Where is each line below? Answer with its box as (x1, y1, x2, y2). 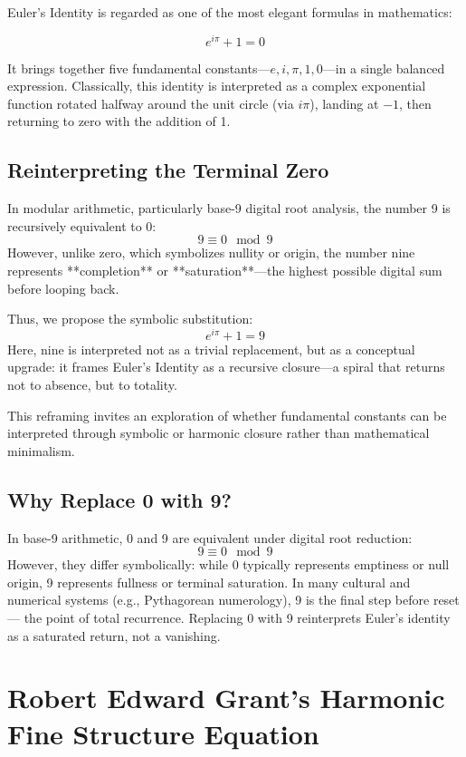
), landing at (309, 93, 379, 112)
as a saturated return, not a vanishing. (7, 626, 221, 645)
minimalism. (7, 441, 75, 460)
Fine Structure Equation (7, 714, 319, 752)
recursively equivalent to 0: (7, 216, 157, 235)
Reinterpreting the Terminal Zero (7, 156, 329, 184)
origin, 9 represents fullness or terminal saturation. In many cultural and (7, 572, 411, 591)
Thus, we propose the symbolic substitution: (7, 309, 253, 328)
